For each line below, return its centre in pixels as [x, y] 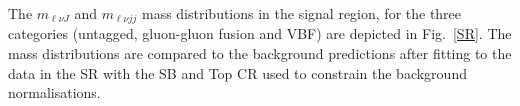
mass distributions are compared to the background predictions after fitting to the [260, 53]
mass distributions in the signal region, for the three [301, 13]
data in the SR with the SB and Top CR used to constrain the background [237, 72]
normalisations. [54, 92]
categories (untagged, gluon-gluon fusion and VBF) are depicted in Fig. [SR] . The [260, 33]
